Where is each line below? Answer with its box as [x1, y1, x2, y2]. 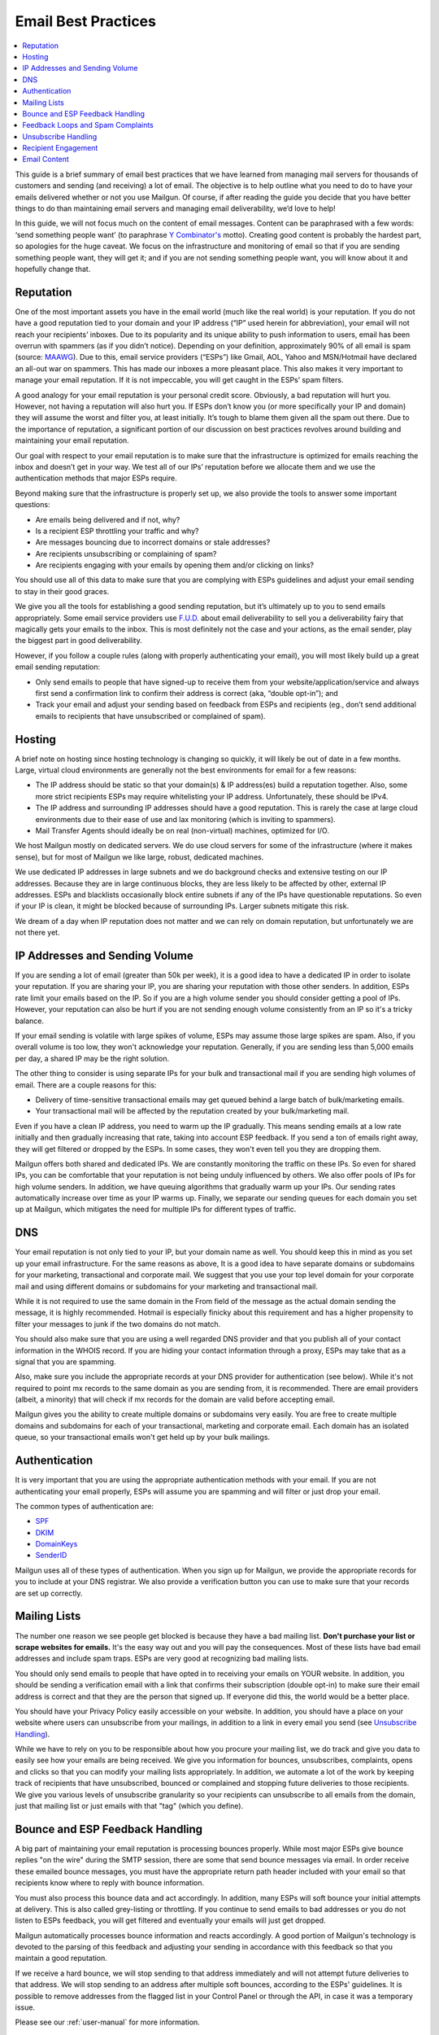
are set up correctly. [15, 1588, 83, 1598]
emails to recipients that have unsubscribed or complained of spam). [35, 711, 266, 720]
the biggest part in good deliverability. [15, 636, 142, 646]
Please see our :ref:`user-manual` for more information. [15, 2017, 201, 2027]
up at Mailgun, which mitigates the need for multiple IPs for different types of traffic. [15, 1205, 297, 1214]
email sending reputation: [15, 662, 101, 672]
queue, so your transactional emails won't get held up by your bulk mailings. [15, 1433, 271, 1442]
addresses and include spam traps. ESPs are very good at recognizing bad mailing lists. [15, 1653, 309, 1664]
